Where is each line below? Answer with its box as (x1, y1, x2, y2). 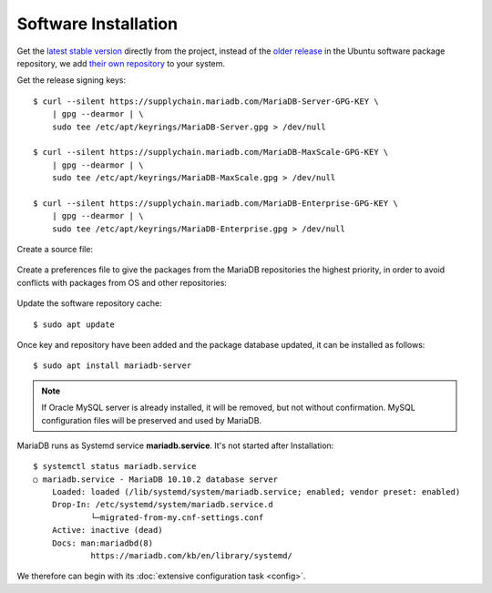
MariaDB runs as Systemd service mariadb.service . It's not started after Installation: (16, 440, 334, 451)
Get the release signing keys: (16, 75, 127, 86)
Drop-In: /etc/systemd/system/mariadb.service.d (51, 499, 273, 510)
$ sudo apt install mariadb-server (33, 361, 192, 371)
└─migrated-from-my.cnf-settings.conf (90, 512, 264, 523)
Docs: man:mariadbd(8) (51, 537, 154, 548)
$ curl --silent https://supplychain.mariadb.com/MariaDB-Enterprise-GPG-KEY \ (33, 198, 398, 209)
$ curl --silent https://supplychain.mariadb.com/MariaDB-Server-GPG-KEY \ (33, 96, 379, 107)
